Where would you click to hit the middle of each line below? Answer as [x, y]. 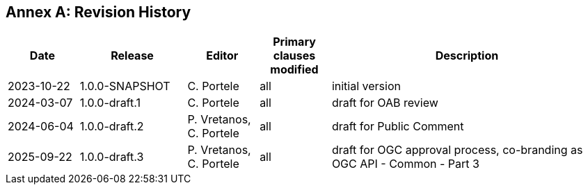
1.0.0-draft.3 [112, 157]
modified [294, 70]
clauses [294, 56]
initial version [366, 86]
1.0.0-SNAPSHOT [125, 86]
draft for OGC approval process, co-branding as [457, 150]
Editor [222, 56]
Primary [294, 42]
